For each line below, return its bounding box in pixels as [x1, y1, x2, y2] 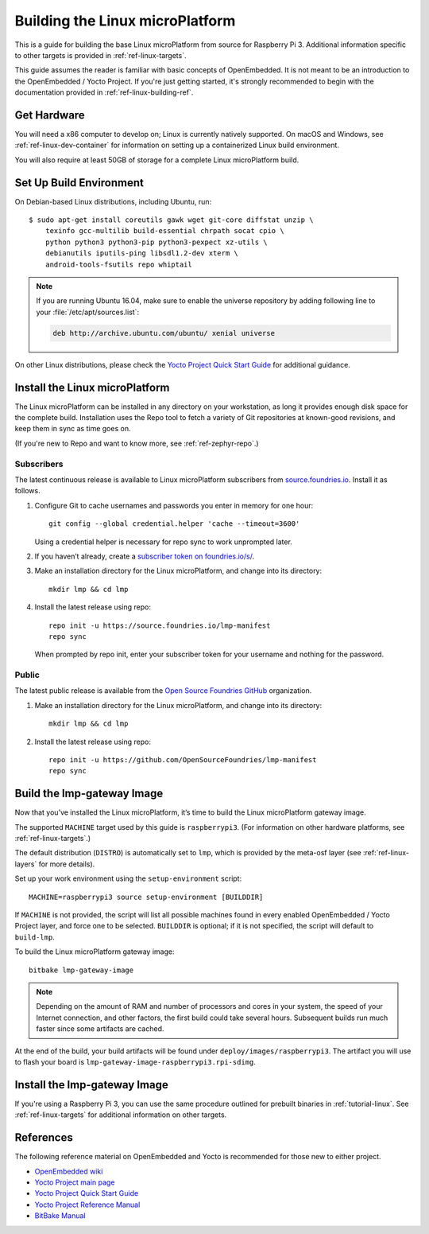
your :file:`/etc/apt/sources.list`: [36, 307, 139, 317]
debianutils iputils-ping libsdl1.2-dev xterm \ [44, 249, 238, 258]
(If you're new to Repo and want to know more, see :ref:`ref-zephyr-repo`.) [14, 438, 259, 448]
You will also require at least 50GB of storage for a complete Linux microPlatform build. [14, 155, 300, 165]
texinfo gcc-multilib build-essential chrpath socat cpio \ [44, 227, 285, 236]
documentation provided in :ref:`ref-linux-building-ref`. [14, 88, 194, 97]
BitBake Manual [34, 1211, 86, 1220]
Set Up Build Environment [14, 176, 145, 189]
